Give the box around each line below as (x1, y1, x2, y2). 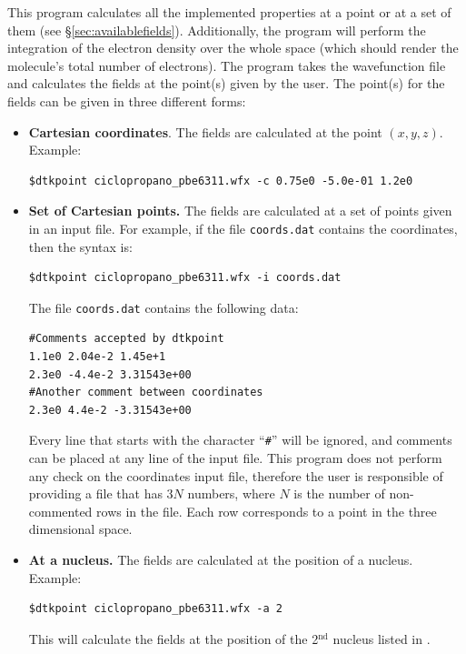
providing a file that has (28, 484, 163, 503)
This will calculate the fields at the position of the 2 (28, 629, 319, 648)
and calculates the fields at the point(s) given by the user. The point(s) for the (7, 74, 445, 93)
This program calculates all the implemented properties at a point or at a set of (7, 3, 451, 21)
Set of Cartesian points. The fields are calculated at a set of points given (28, 201, 452, 220)
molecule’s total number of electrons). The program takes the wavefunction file (7, 55, 446, 75)
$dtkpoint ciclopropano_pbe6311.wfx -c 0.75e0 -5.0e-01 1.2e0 (28, 174, 413, 187)
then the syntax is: (28, 236, 133, 256)
